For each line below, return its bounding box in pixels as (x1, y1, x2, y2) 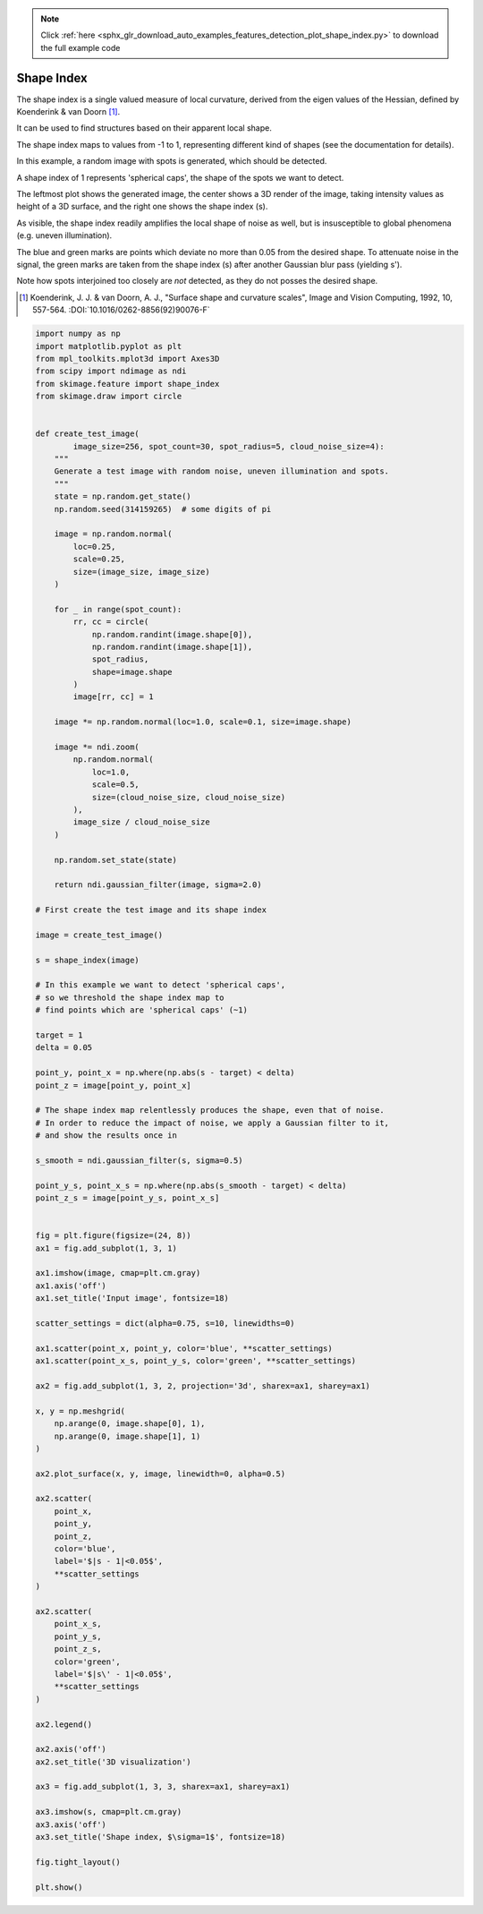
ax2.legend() (35, 1719, 93, 1730)
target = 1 (35, 1030, 83, 1040)
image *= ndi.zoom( (54, 742, 140, 752)
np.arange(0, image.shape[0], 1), (54, 1419, 206, 1429)
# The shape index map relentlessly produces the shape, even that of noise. (35, 1106, 385, 1115)
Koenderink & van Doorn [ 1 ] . (16, 107, 121, 117)
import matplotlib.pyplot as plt (35, 341, 182, 351)
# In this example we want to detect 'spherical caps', (35, 980, 286, 990)
